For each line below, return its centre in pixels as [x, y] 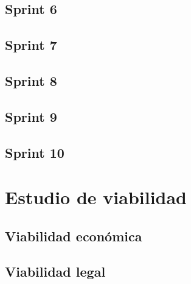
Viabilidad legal [55, 272]
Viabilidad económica [74, 236]
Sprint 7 [31, 45]
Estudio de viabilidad [96, 197]
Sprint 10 [35, 152]
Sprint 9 [31, 116]
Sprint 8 [31, 80]
